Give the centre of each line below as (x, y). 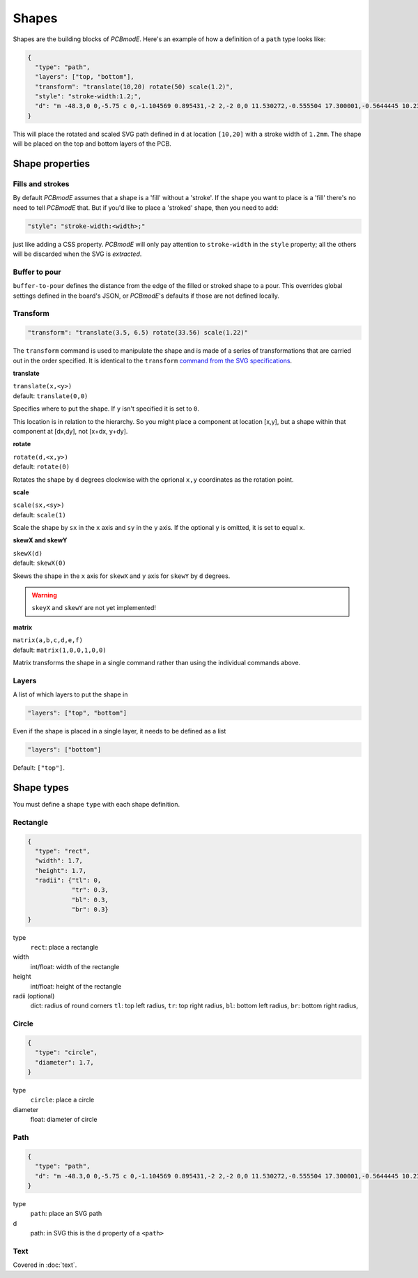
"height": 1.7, (61, 870)
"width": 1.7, (59, 861)
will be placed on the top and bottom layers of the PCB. (92, 144)
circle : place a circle (62, 1100)
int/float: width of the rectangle (75, 966)
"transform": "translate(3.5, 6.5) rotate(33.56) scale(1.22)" (138, 333)
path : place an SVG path (66, 1214)
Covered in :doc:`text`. (45, 1265)
